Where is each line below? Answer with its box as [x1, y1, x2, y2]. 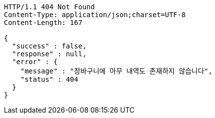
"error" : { [12, 58, 58, 66]
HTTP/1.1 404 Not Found [4, 3, 95, 11]
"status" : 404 [20, 75, 78, 83]
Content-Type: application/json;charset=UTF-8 [4, 11, 186, 19]
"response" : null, [12, 50, 87, 58]
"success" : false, [12, 42, 87, 50]
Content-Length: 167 [4, 19, 83, 26]
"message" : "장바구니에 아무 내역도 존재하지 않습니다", [20, 67, 213, 75]
